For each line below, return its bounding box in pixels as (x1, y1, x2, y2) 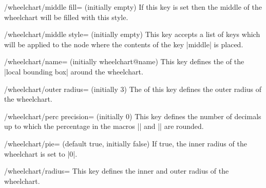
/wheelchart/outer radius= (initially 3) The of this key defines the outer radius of (4, 83, 262, 94)
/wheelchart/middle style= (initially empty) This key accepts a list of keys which (4, 29, 260, 40)
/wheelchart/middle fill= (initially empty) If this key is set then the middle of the (4, 2, 262, 12)
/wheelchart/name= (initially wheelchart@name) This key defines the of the (4, 56, 244, 67)
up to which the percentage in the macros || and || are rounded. (4, 121, 204, 131)
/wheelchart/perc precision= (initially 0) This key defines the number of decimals (4, 110, 261, 121)
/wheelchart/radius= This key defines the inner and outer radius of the (4, 165, 229, 176)
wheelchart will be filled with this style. (4, 11, 128, 22)
